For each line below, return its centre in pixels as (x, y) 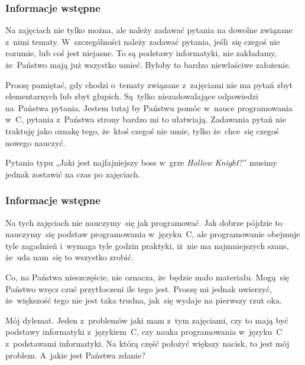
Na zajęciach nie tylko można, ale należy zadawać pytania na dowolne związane (149, 30)
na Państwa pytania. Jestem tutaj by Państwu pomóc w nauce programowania (149, 107)
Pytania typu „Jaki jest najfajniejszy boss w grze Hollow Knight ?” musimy (141, 162)
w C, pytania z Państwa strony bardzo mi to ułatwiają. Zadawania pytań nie (146, 119)
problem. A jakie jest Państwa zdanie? (75, 355)
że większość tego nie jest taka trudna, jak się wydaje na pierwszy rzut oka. (144, 300)
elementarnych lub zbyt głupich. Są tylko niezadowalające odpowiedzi (132, 96)
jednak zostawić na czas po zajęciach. (73, 174)
